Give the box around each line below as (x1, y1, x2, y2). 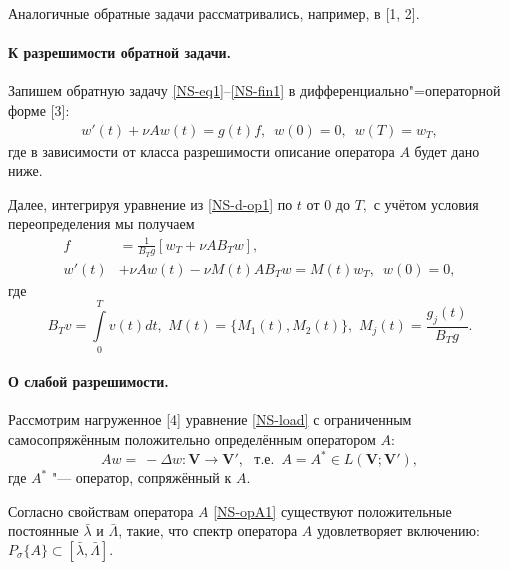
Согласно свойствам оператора (8, 500, 194, 521)
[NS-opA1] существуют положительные (213, 500, 452, 521)
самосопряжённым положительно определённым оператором (8, 428, 376, 449)
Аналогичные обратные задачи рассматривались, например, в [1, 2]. (8, 3, 420, 23)
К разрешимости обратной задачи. (8, 42, 232, 63)
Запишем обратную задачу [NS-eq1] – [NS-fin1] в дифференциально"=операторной (8, 80, 501, 101)
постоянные (8, 520, 79, 541)
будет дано (414, 140, 480, 161)
